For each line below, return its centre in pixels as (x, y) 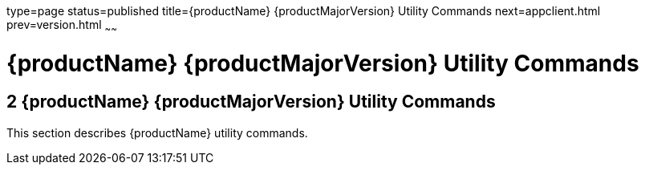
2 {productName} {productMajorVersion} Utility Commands (251, 102)
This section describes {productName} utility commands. (157, 132)
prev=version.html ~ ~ (62, 26)
